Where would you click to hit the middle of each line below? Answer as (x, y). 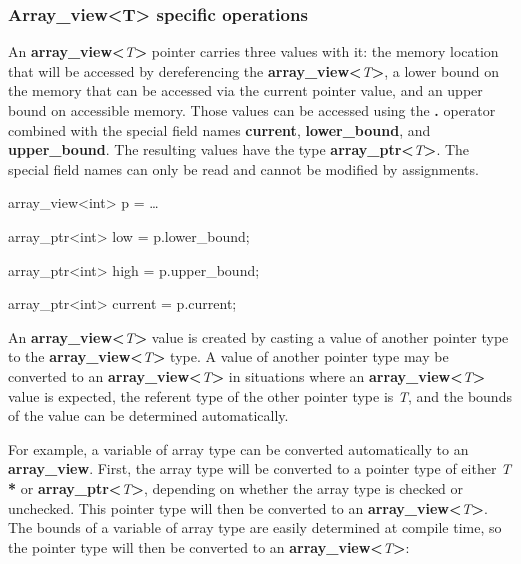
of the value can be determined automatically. (148, 415)
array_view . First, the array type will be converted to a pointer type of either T (260, 468)
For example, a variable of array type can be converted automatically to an (238, 448)
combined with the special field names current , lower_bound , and (219, 129)
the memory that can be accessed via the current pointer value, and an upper (245, 90)
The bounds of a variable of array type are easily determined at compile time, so (255, 527)
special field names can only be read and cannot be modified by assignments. (243, 168)
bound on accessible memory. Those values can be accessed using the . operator (252, 110)
